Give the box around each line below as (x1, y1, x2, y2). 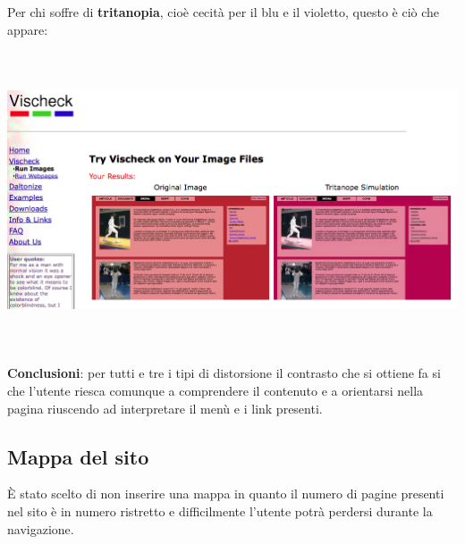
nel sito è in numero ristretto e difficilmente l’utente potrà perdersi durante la (7, 501, 433, 520)
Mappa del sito (7, 442, 149, 470)
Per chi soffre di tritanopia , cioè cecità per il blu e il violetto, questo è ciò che (7, 3, 440, 21)
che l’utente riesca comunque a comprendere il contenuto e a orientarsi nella (7, 381, 424, 399)
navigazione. (7, 519, 74, 538)
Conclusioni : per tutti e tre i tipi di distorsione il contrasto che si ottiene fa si (7, 364, 441, 382)
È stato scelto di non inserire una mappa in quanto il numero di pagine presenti (7, 484, 444, 503)
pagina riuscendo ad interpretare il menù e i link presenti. (7, 398, 323, 417)
